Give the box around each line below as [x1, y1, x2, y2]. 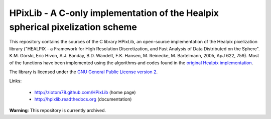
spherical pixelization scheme [9, 21, 138, 32]
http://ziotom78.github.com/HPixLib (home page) [34, 89, 136, 95]
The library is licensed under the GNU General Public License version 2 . [9, 69, 158, 75]
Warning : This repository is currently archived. [9, 108, 106, 114]
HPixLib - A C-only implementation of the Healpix [9, 7, 219, 18]
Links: [9, 78, 22, 84]
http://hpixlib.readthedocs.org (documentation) [34, 96, 132, 102]
